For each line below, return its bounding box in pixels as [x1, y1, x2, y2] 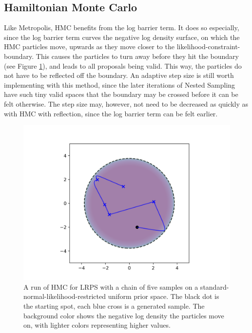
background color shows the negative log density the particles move [23, 310, 224, 320]
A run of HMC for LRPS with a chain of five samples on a [23, 281, 198, 292]
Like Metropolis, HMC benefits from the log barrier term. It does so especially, [4, 22, 239, 33]
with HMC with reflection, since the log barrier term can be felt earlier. [4, 108, 218, 118]
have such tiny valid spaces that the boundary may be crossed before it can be [4, 89, 238, 99]
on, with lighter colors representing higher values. [23, 320, 171, 330]
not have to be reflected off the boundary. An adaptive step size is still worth [4, 70, 234, 80]
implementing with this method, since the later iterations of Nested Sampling [4, 79, 235, 90]
